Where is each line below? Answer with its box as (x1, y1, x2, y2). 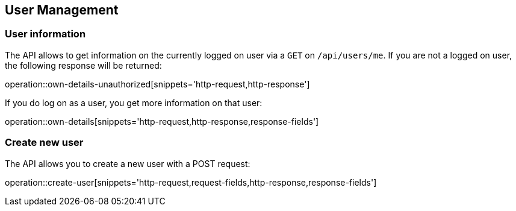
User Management (5, 2, 119, 17)
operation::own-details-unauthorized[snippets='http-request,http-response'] (5, 78, 310, 89)
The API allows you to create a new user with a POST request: (5, 158, 250, 169)
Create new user (5, 136, 84, 149)
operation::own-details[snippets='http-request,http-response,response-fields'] (5, 116, 319, 127)
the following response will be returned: (5, 60, 162, 71)
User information (5, 28, 86, 40)
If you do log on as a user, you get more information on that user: (5, 97, 263, 108)
